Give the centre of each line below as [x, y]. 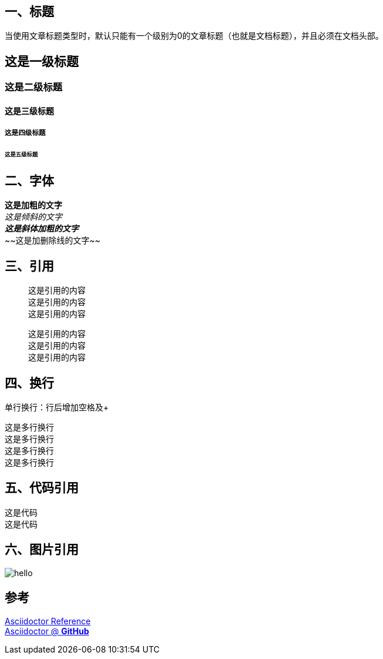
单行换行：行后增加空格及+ [57, 407]
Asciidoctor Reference [48, 621]
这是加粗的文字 [33, 205]
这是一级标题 [42, 61]
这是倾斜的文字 [33, 217]
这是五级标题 [21, 155]
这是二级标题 [34, 87]
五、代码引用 [42, 488]
